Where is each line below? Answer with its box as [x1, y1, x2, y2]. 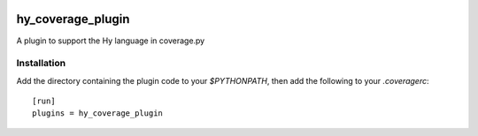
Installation [16, 57, 66, 70]
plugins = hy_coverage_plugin [32, 109, 164, 118]
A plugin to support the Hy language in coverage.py [16, 35, 205, 46]
